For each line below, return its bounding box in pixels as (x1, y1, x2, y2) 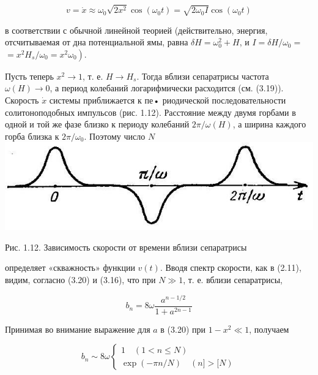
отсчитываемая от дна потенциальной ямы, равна (5, 36, 188, 48)
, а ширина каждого (232, 118, 306, 131)
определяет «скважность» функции (5, 261, 135, 274)
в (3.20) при (160, 322, 206, 335)
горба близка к (5, 129, 59, 142)
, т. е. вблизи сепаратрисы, (183, 273, 283, 286)
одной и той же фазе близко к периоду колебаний (5, 118, 190, 131)
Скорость (5, 93, 39, 106)
